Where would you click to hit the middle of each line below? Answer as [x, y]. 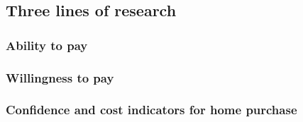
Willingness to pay [60, 77]
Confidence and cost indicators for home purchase [151, 110]
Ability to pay [47, 45]
